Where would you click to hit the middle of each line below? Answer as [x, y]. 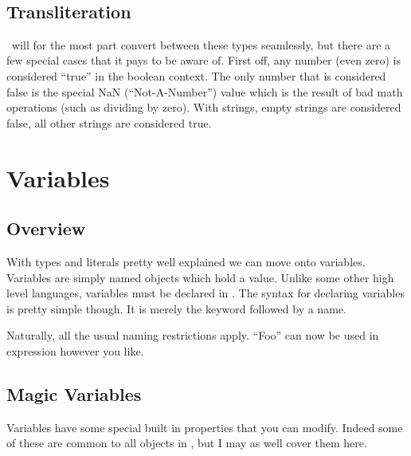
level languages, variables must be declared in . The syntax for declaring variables [205, 293]
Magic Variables [74, 393]
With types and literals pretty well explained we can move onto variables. [186, 261]
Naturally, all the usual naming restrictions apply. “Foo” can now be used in [193, 335]
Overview [46, 228]
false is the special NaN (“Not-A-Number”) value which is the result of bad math [205, 91]
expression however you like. [75, 350]
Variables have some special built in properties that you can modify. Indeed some [205, 427]
